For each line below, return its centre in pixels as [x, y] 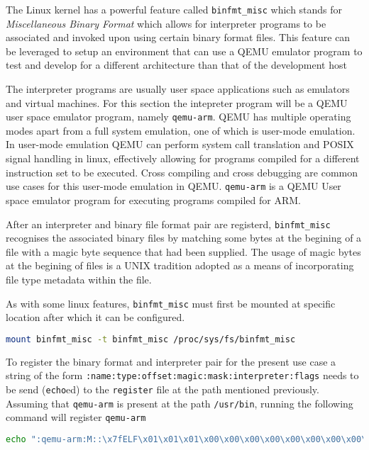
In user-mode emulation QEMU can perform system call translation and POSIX [180, 144]
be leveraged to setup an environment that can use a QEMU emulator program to [184, 51]
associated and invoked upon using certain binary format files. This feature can [178, 37]
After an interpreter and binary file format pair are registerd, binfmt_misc [168, 224]
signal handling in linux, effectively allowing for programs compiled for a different [183, 158]
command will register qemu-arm [76, 417]
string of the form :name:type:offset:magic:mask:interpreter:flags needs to [182, 375]
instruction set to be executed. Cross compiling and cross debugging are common [182, 172]
